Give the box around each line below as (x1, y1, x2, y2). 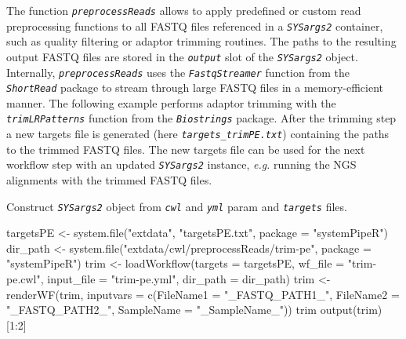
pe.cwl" (6, 271, 41, 287)
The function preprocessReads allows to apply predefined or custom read (6, 2, 361, 18)
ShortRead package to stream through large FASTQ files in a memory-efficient (6, 79, 384, 96)
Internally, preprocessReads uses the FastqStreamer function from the (6, 64, 350, 80)
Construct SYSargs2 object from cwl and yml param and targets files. (6, 198, 347, 214)
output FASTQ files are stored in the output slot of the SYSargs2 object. (6, 48, 358, 64)
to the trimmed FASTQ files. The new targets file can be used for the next (6, 140, 365, 157)
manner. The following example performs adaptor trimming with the (6, 94, 336, 111)
